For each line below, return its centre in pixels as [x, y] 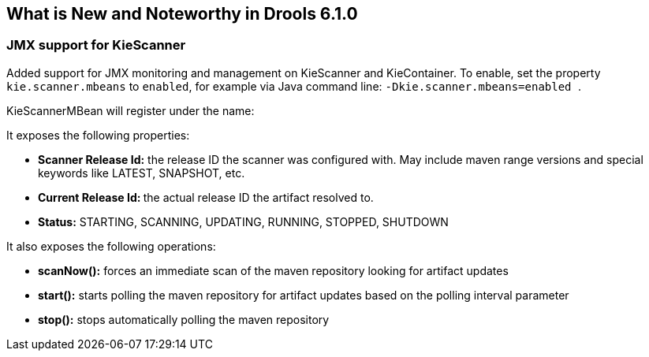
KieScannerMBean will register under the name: [131, 110]
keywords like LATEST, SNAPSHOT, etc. [142, 173]
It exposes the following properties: [98, 135]
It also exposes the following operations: [111, 246]
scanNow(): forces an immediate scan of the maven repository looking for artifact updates [273, 270]
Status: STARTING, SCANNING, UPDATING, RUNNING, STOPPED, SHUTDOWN [243, 221]
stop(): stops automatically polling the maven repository [184, 319]
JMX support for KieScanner [96, 45]
